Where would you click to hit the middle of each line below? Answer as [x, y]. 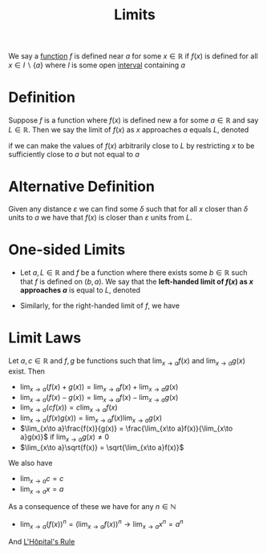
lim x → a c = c [42, 479]
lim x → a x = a [42, 489]
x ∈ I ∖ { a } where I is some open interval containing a [97, 65]
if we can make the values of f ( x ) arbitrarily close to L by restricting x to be [131, 146]
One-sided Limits [67, 250]
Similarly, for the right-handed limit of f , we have [100, 305]
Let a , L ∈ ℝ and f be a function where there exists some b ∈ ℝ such [133, 273]
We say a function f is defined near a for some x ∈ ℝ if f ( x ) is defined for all [133, 56]
